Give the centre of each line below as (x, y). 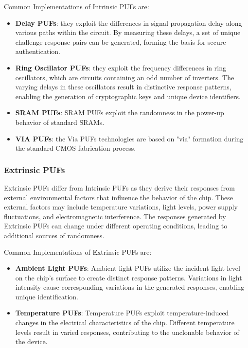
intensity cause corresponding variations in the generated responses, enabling (130, 287)
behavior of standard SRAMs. (60, 122)
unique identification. (47, 296)
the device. (31, 341)
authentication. (38, 51)
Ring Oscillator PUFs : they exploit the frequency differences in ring (121, 67)
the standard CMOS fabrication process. (76, 148)
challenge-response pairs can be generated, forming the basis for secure (121, 42)
